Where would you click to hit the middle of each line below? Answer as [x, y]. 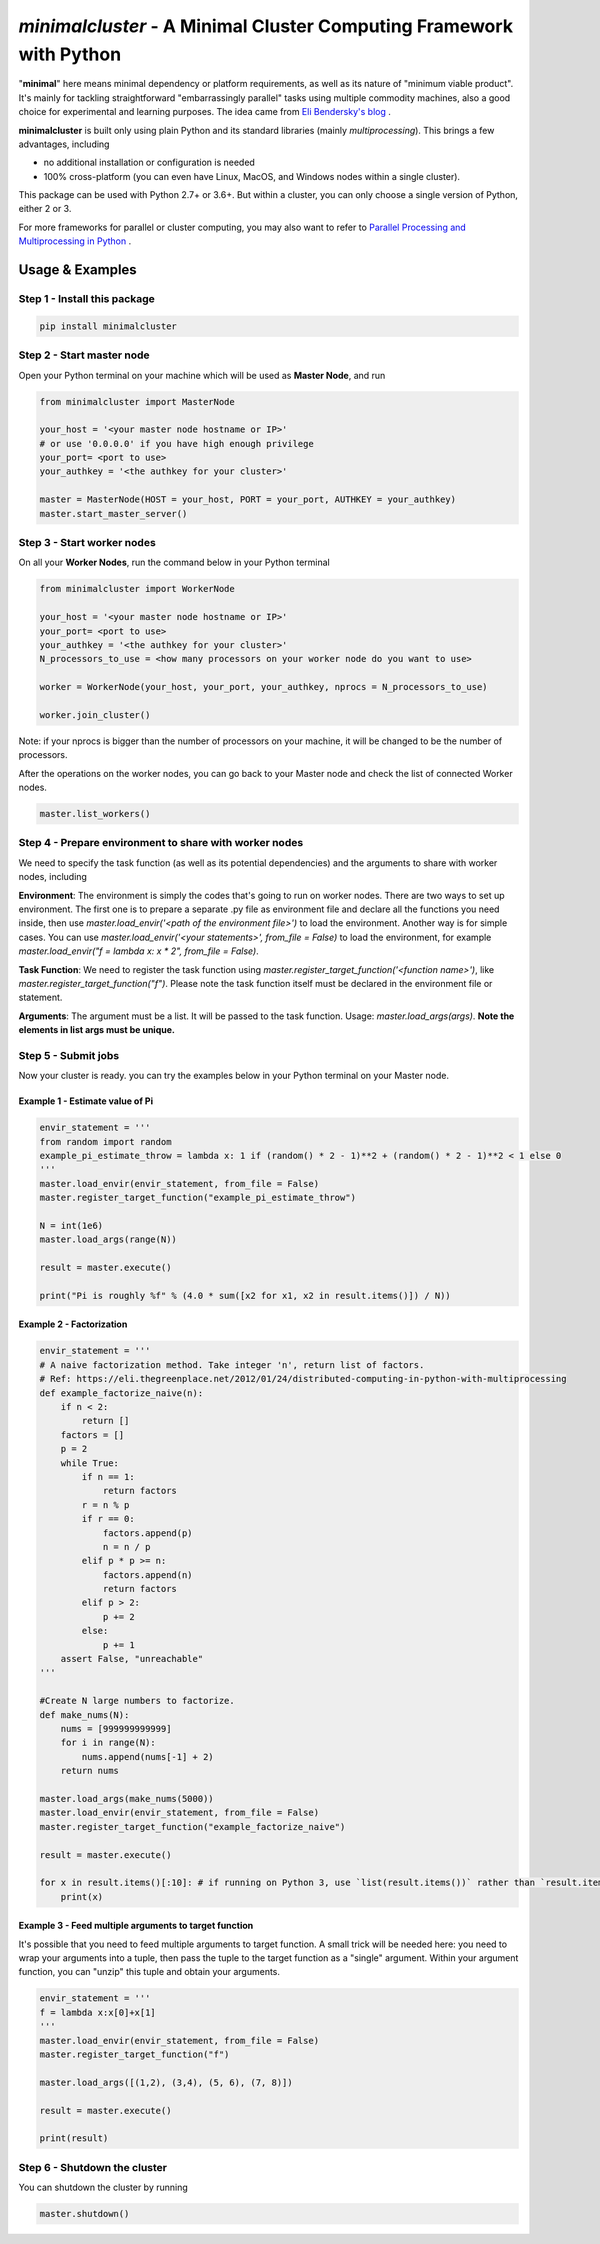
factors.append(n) [148, 1574]
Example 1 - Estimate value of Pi [86, 1101]
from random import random [105, 1141]
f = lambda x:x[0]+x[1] [98, 2012]
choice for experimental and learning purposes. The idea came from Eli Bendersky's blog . [205, 112]
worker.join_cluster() [95, 714]
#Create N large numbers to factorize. [137, 1701]
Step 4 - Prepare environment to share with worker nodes [161, 843]
